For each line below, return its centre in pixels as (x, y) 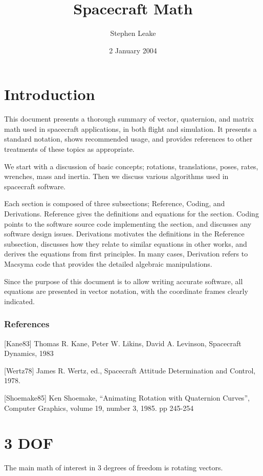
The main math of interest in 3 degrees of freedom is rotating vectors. (114, 468)
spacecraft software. (35, 186)
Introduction (50, 94)
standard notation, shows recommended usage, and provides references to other (128, 139)
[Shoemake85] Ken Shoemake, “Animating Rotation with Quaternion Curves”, (127, 397)
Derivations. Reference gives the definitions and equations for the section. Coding (131, 213)
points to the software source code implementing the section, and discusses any (128, 223)
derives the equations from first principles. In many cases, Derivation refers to (126, 254)
